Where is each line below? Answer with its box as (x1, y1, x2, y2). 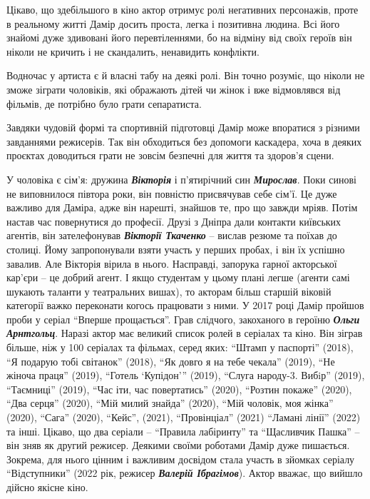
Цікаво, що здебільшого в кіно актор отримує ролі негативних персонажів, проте (6, 2, 359, 16)
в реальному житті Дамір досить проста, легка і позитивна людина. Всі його (6, 16, 340, 31)
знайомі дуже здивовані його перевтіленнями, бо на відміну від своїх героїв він (6, 30, 352, 45)
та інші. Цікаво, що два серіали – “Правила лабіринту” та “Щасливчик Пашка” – (6, 423, 360, 438)
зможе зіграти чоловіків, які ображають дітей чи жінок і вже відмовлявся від (6, 81, 341, 96)
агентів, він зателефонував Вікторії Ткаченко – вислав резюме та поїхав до (6, 228, 337, 243)
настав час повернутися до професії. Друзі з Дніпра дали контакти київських (6, 213, 341, 228)
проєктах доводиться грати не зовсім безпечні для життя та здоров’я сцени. (6, 148, 334, 163)
